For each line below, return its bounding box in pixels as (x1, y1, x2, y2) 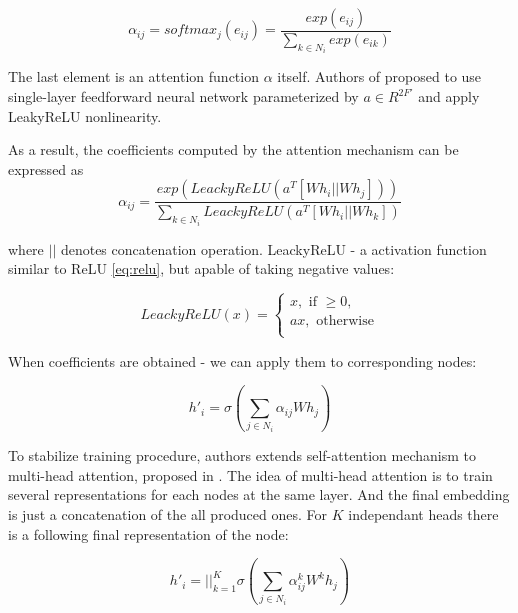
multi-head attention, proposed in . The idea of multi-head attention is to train (8, 464, 493, 485)
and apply (418, 86, 480, 107)
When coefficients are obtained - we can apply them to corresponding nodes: (8, 350, 477, 371)
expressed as (8, 158, 84, 179)
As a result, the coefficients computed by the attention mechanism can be (8, 139, 459, 160)
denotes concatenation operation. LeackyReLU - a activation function (60, 238, 487, 259)
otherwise (316, 314, 374, 329)
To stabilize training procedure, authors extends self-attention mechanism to (8, 445, 476, 466)
